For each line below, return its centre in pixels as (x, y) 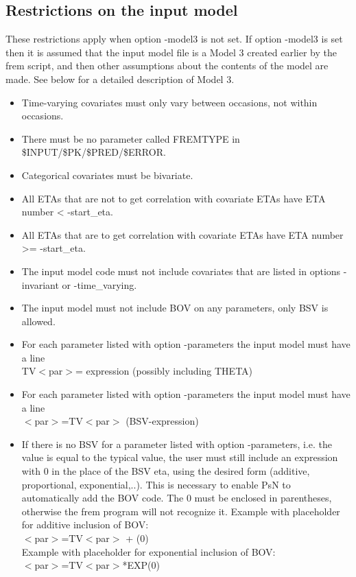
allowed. (38, 321)
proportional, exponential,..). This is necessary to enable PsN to (156, 484)
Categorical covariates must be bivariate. (107, 175)
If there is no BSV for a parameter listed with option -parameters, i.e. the (177, 444)
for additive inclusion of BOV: (85, 525)
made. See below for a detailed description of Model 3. (120, 79)
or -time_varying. (99, 284)
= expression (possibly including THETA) (164, 371)
